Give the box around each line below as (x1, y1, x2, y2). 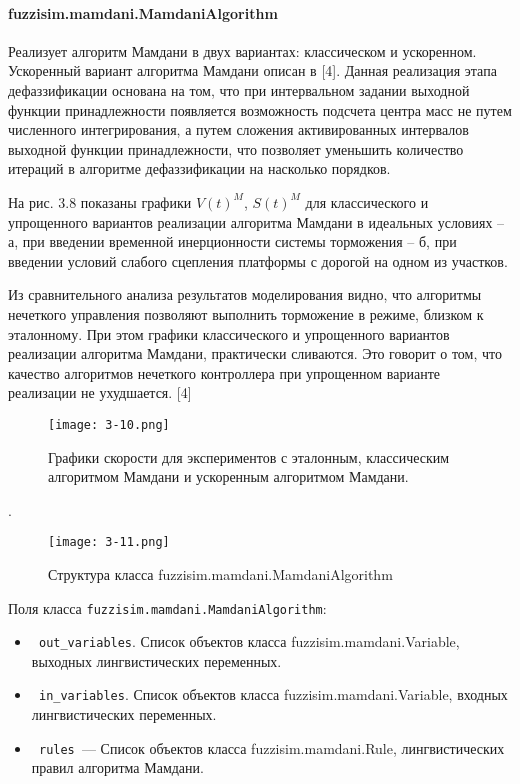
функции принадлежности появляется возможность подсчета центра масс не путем (8, 99, 512, 120)
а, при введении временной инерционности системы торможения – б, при (8, 231, 457, 252)
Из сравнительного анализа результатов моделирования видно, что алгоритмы (8, 284, 482, 305)
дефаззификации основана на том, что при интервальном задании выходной (8, 79, 470, 100)
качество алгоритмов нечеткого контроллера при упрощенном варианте (8, 362, 440, 383)
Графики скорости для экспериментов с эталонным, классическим (48, 446, 450, 467)
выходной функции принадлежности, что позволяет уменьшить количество (8, 138, 464, 159)
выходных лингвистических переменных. (31, 650, 282, 671)
